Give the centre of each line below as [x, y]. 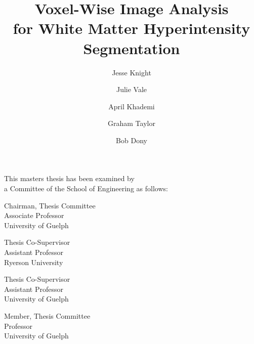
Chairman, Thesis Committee [50, 205]
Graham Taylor [132, 123]
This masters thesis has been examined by [69, 178]
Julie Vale [132, 89]
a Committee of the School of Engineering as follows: [86, 188]
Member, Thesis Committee [47, 316]
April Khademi [132, 106]
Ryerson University [34, 262]
